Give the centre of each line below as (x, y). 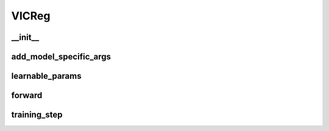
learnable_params (46, 76)
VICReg (31, 16)
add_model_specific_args (61, 57)
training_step (37, 115)
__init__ (25, 37)
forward (27, 96)
